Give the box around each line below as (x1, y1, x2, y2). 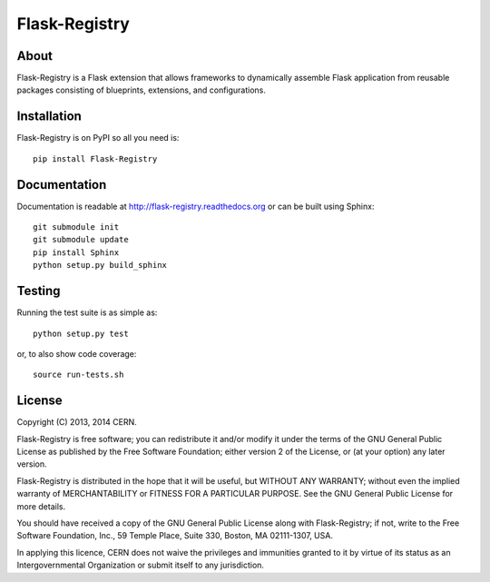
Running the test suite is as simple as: (16, 307, 158, 318)
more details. (16, 500, 66, 512)
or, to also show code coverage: (16, 348, 137, 359)
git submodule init (33, 222, 120, 232)
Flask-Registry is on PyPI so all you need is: (16, 133, 180, 143)
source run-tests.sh (33, 370, 124, 380)
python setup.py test (33, 328, 129, 339)
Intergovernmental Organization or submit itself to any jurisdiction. (16, 559, 265, 571)
